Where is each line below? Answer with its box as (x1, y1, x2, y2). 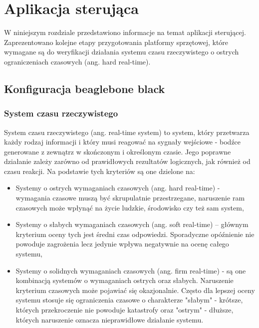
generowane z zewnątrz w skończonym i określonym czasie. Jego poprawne (4, 146, 231, 156)
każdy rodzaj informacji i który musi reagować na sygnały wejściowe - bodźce (4, 136, 241, 147)
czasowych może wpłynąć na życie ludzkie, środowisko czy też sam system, (15, 202, 244, 212)
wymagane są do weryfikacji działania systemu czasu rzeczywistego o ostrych (4, 46, 239, 57)
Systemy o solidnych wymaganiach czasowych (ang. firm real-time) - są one (15, 265, 246, 275)
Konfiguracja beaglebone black (4, 80, 165, 96)
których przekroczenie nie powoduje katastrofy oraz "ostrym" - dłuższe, (15, 304, 234, 314)
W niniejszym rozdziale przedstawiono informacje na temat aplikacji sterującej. (4, 27, 246, 37)
